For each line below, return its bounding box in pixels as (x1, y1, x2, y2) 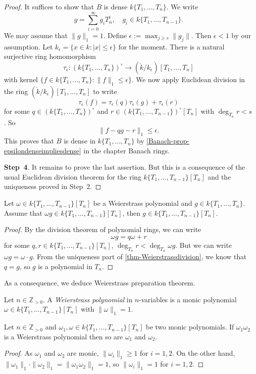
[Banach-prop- (146, 136, 190, 146)
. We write (166, 1, 199, 11)
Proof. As (4, 348, 33, 358)
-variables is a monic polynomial (139, 294, 237, 304)
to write (93, 86, 117, 96)
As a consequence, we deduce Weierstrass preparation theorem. (4, 278, 195, 288)
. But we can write (175, 239, 232, 250)
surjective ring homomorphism (4, 51, 96, 61)
